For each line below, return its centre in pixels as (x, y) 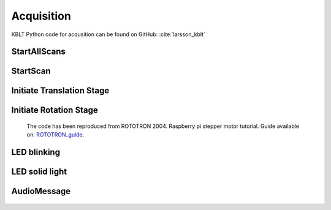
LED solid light (39, 172)
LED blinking (36, 152)
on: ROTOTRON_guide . (55, 135)
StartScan (31, 71)
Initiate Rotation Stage (55, 110)
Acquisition (41, 16)
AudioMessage (41, 191)
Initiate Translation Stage (60, 91)
